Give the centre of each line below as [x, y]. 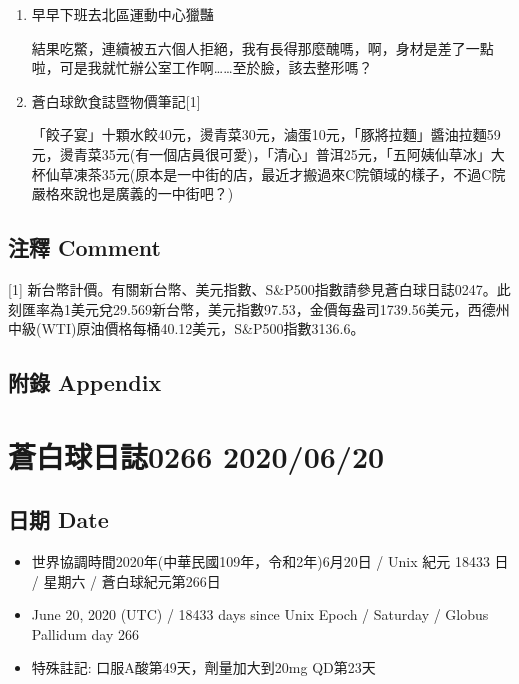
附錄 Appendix [85, 382]
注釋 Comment [85, 247]
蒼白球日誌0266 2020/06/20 [196, 455]
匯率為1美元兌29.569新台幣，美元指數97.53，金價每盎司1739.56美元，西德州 [265, 308]
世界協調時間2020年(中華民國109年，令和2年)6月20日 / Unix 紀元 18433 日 [270, 561]
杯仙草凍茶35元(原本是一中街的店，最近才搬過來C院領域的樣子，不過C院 [268, 173]
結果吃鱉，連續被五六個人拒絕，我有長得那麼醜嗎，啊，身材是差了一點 [262, 47]
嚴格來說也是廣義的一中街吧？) [132, 193]
